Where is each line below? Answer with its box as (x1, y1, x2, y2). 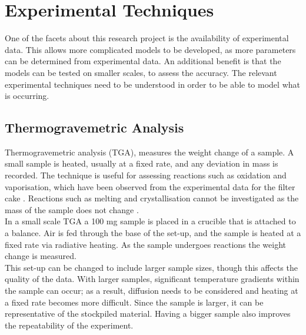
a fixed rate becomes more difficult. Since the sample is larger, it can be (5, 296, 264, 308)
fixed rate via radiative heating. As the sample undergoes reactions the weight (5, 238, 287, 250)
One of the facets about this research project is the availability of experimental (5, 32, 289, 44)
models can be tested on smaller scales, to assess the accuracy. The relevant (5, 66, 277, 78)
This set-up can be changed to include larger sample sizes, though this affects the (5, 261, 298, 273)
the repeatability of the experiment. (5, 319, 134, 331)
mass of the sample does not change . (5, 203, 139, 215)
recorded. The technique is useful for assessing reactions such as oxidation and (5, 169, 287, 181)
